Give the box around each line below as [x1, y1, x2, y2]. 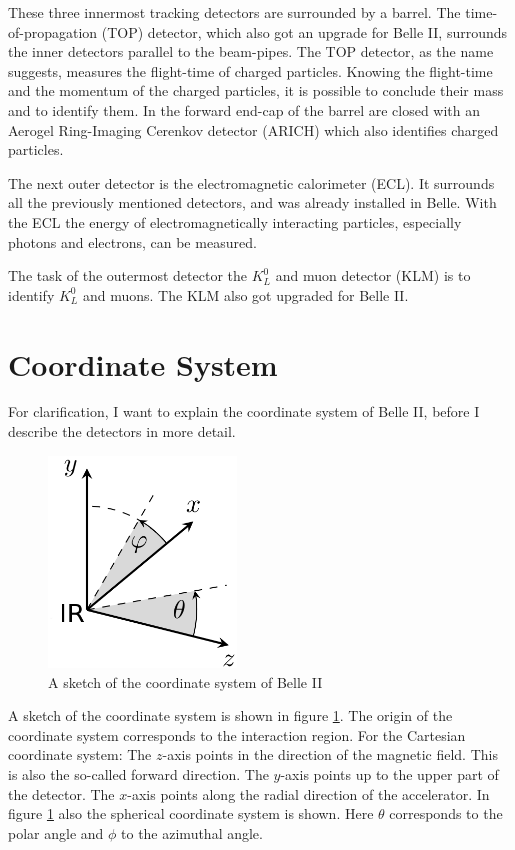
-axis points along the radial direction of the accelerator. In [127, 783, 490, 804]
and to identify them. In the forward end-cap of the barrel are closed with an [8, 99, 481, 120]
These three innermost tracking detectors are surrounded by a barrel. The [8, 2, 461, 22]
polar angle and [8, 822, 104, 843]
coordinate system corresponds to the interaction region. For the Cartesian [8, 724, 466, 745]
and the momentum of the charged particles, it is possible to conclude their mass [8, 80, 504, 101]
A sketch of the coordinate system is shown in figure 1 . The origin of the [8, 705, 453, 726]
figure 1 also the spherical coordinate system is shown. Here [8, 803, 374, 824]
